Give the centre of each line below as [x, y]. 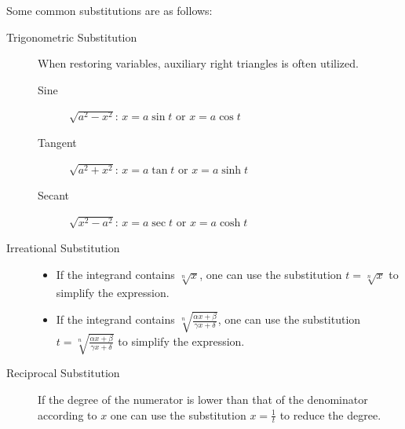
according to [67, 414]
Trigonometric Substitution [72, 37]
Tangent [57, 142]
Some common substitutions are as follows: [109, 10]
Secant [54, 195]
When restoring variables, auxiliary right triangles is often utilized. [198, 63]
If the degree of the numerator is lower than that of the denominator [203, 399]
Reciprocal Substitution [63, 373]
